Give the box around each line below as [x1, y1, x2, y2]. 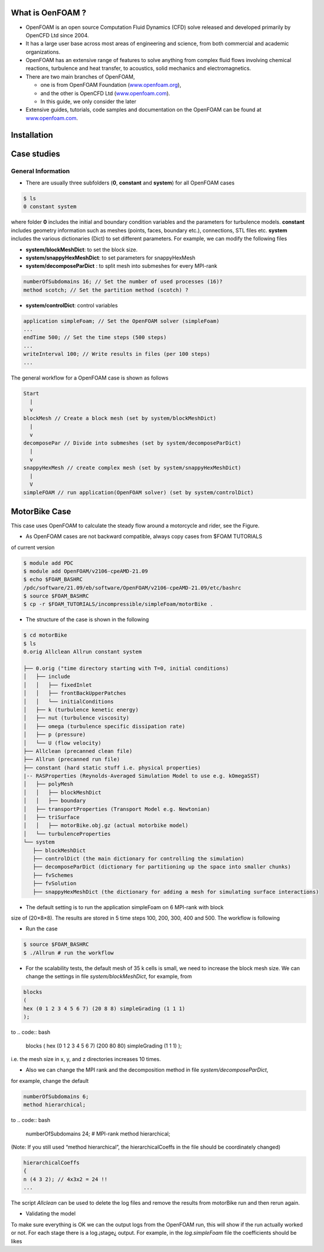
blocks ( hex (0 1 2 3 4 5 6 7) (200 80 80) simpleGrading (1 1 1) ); [25, 1042, 182, 1049]
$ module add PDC [23, 559, 74, 566]
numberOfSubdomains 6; [23, 1093, 89, 1099]
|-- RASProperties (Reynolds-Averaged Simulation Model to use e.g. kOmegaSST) [23, 773, 260, 780]
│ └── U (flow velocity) [23, 739, 102, 746]
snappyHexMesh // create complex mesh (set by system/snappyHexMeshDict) [23, 465, 241, 471]
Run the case [25, 925, 58, 932]
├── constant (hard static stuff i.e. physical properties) [23, 764, 201, 771]
